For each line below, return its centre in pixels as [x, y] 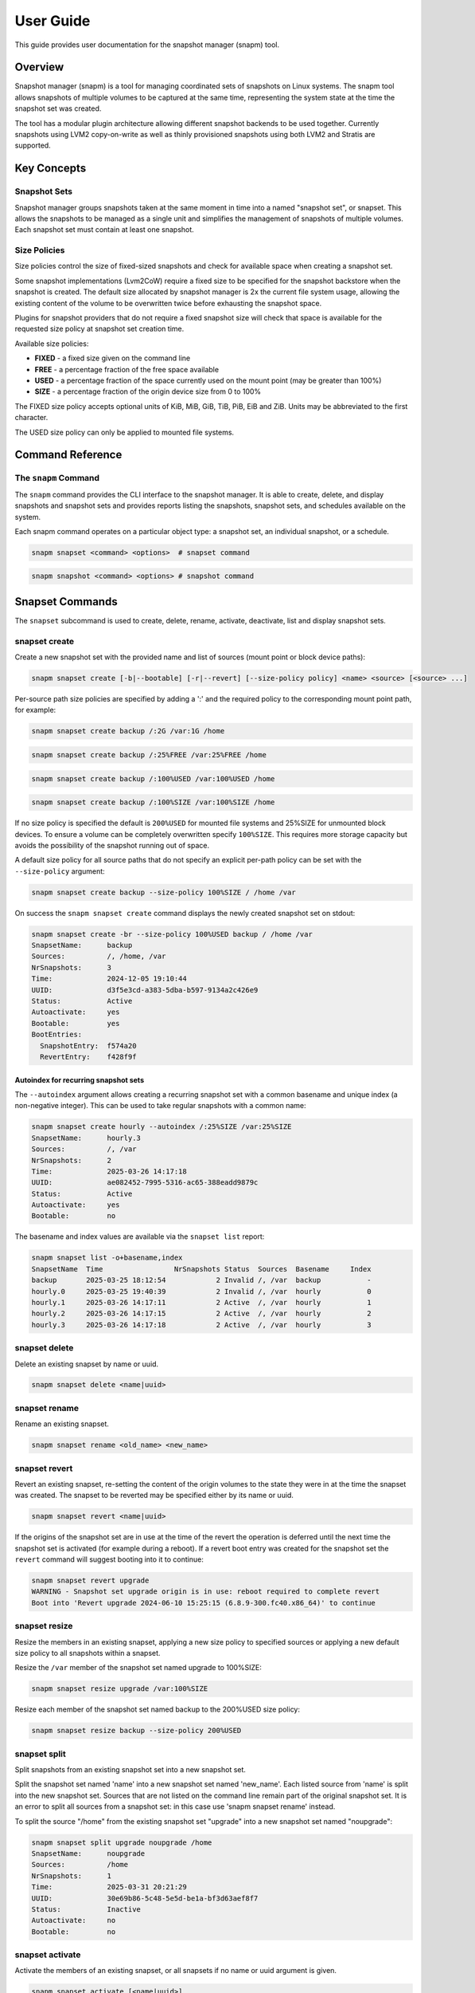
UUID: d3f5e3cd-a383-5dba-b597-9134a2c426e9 [145, 990]
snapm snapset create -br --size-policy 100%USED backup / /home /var [172, 934]
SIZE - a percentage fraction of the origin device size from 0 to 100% [148, 391]
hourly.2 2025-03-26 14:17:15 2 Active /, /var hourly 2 [201, 1314]
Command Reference [68, 455]
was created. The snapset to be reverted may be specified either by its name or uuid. [154, 1496]
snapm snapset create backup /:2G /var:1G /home [128, 731]
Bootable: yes [76, 1023]
